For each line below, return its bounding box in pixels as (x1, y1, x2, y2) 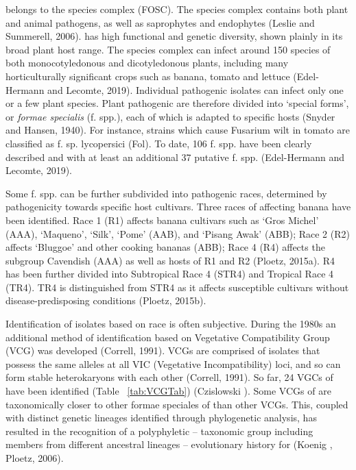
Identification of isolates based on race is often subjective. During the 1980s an (5, 317, 336, 331)
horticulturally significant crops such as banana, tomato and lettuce (5, 69, 290, 83)
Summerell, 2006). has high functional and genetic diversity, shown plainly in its (5, 29, 343, 43)
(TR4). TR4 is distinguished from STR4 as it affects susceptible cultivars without (5, 280, 349, 294)
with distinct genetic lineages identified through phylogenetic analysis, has (5, 410, 317, 425)
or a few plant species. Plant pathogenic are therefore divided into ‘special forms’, (5, 96, 349, 110)
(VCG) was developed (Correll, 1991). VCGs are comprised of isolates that (5, 343, 320, 358)
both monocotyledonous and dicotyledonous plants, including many (5, 55, 289, 70)
